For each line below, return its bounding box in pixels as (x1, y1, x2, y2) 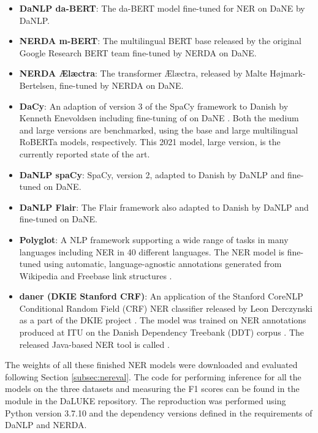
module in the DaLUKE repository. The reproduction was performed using (5, 394, 286, 407)
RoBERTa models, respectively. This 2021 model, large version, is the (19, 135, 281, 148)
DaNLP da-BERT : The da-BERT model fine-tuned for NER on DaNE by (19, 2, 305, 14)
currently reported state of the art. (19, 147, 150, 160)
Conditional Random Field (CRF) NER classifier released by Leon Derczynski (19, 301, 312, 314)
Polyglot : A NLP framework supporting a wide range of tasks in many (19, 233, 289, 246)
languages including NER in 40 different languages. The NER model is (19, 245, 285, 258)
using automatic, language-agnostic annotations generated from (44, 257, 282, 270)
